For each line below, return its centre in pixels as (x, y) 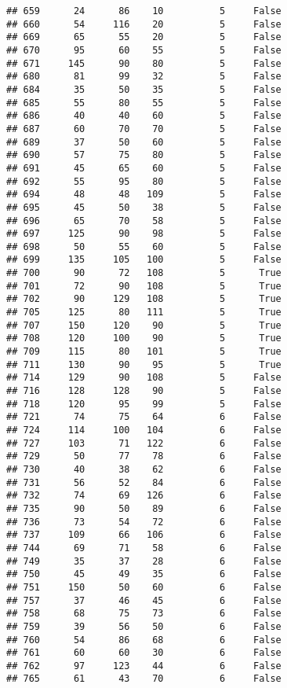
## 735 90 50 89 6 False (144, 508)
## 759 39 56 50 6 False (144, 626)
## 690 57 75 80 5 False (144, 155)
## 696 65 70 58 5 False (144, 221)
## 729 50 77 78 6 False (144, 456)
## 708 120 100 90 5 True (144, 338)
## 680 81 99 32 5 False (144, 77)
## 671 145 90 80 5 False (144, 63)
